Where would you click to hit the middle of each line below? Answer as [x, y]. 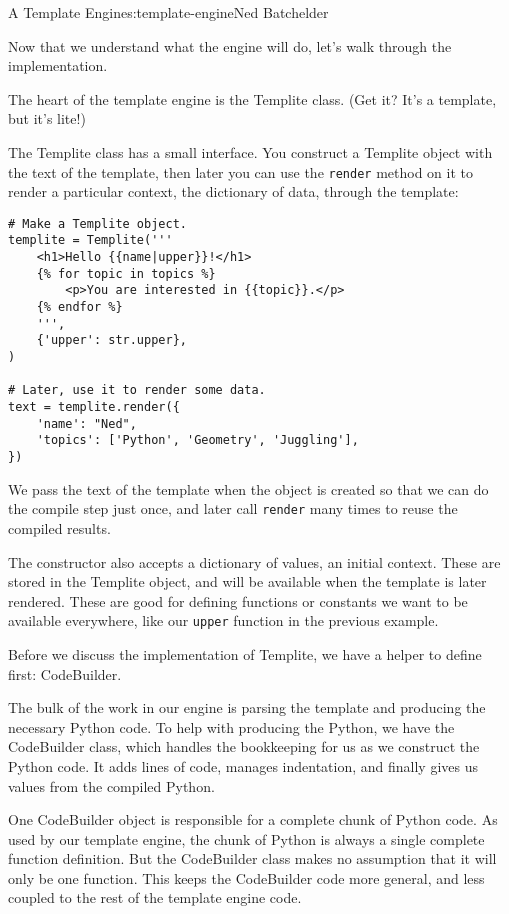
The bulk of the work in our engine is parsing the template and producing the [247, 707]
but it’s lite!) [47, 118]
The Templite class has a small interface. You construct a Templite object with [250, 151]
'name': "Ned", [86, 423]
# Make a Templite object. [97, 223]
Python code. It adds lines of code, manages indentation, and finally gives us [243, 765]
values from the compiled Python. [111, 785]
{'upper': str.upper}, [111, 340]
